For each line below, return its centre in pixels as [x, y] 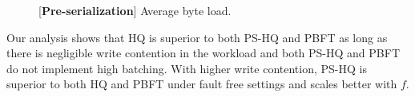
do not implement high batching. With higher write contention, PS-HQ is [187, 68]
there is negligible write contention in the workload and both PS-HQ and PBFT [203, 53]
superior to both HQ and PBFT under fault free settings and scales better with [202, 84]
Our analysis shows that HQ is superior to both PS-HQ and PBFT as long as [197, 37]
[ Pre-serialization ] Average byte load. [135, 10]
